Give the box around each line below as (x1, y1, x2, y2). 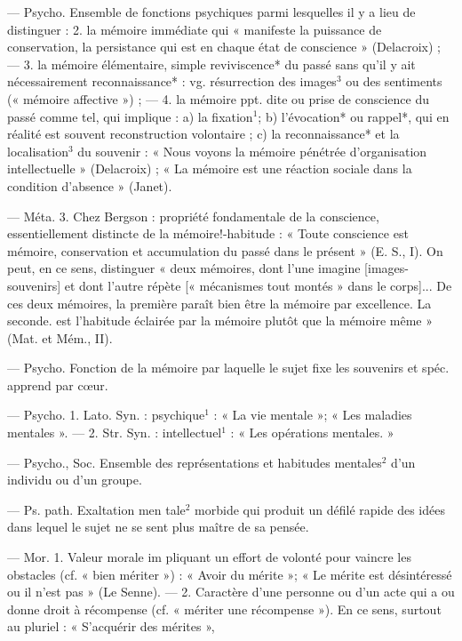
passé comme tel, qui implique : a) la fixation (7, 107, 253, 125)
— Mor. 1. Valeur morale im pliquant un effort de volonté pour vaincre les (7, 548, 411, 566)
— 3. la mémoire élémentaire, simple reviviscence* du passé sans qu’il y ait (7, 54, 416, 73)
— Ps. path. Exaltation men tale (7, 500, 186, 518)
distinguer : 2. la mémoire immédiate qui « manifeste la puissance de (7, 20, 382, 38)
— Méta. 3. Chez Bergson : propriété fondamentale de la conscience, (7, 206, 379, 225)
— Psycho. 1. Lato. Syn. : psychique (7, 405, 205, 424)
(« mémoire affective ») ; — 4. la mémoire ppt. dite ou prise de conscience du (7, 89, 430, 108)
